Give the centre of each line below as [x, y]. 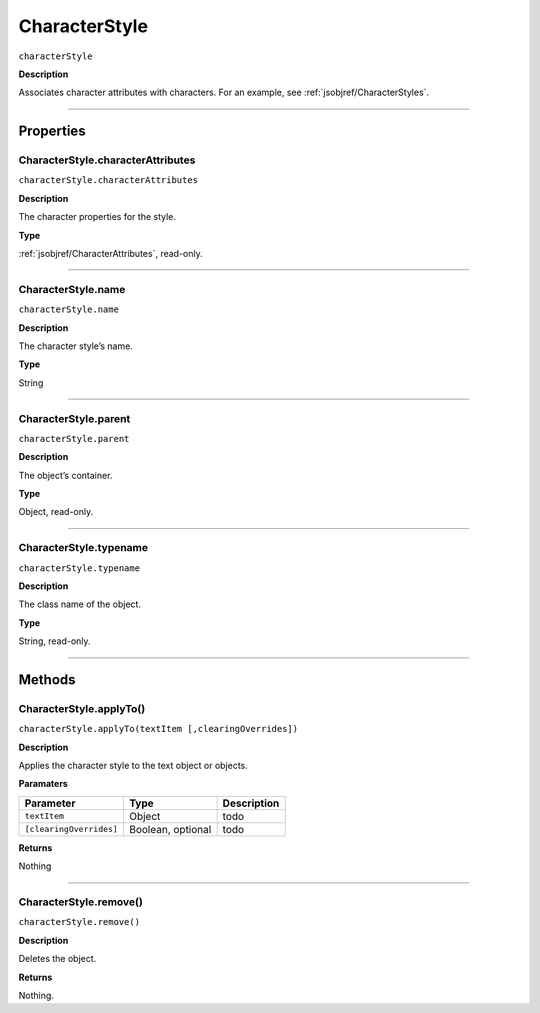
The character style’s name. [76, 346]
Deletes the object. [57, 959]
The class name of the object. [80, 604]
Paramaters [43, 784]
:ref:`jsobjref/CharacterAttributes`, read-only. [111, 254]
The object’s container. [65, 475]
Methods [47, 679]
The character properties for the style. [97, 217]
